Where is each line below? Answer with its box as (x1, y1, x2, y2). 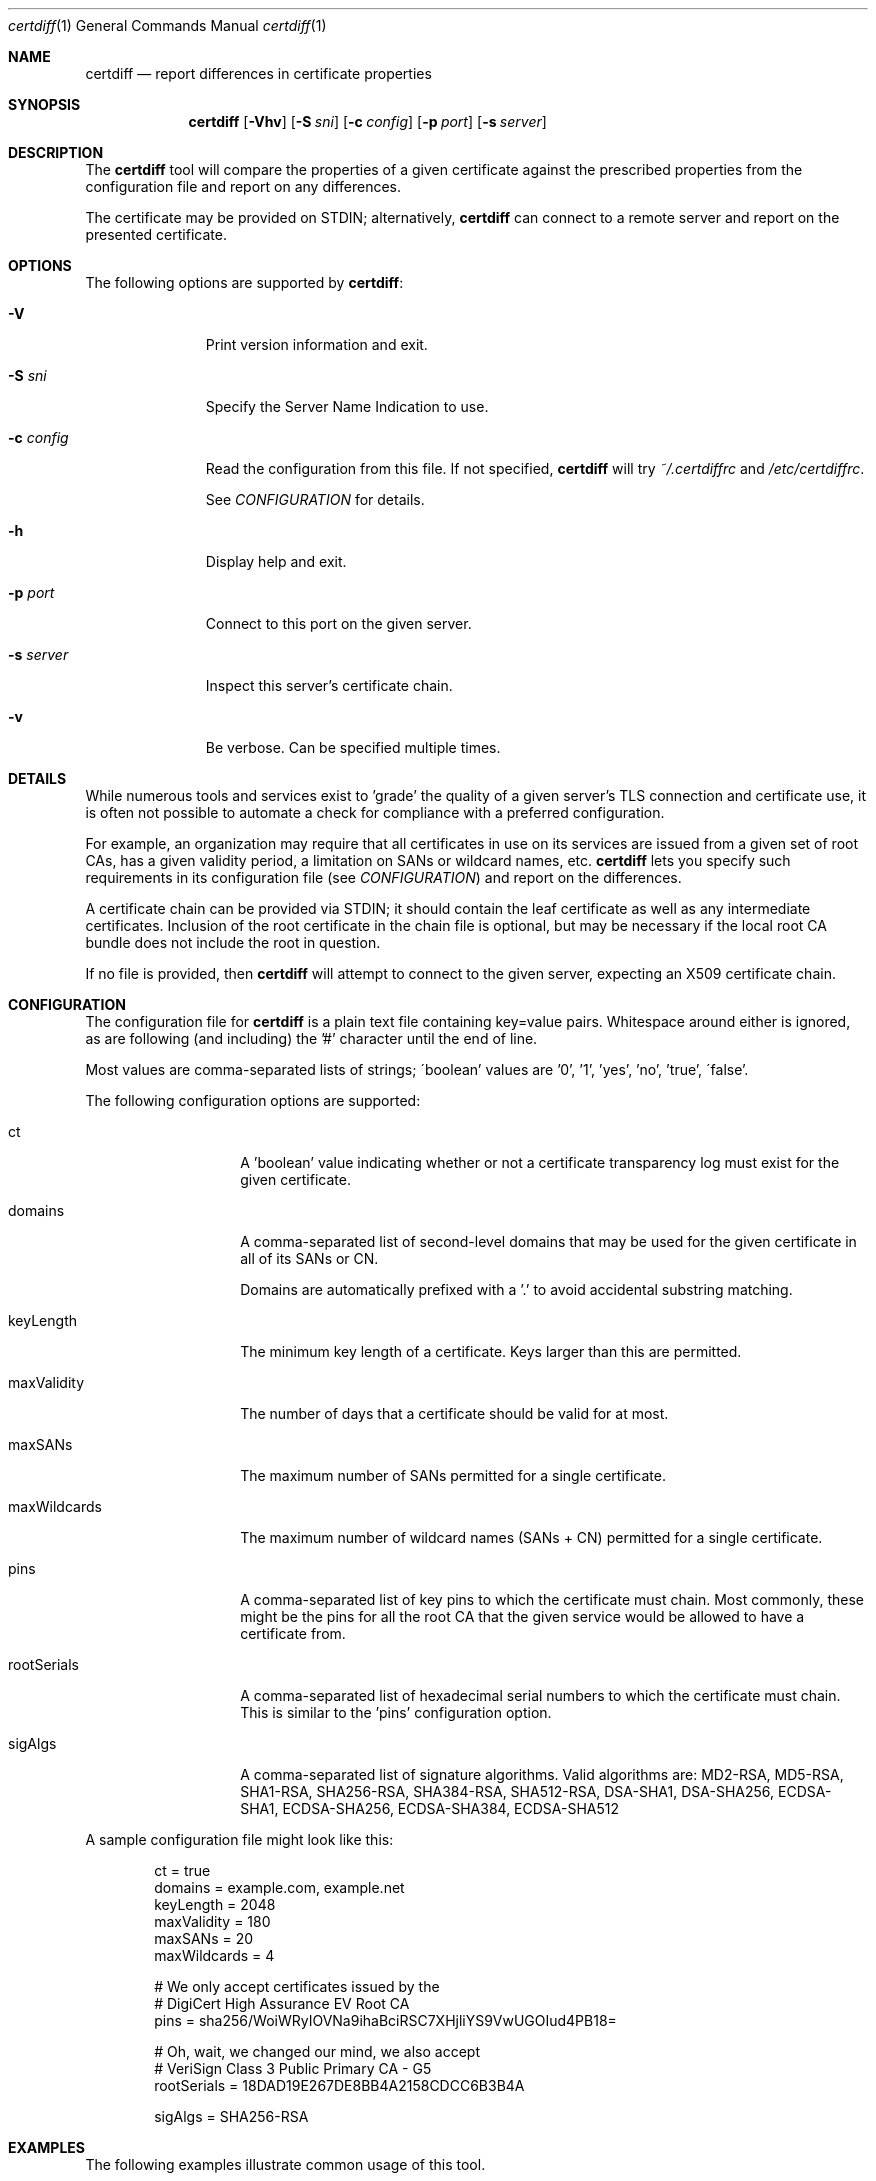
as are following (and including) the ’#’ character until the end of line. (85, 1030, 538, 1047)
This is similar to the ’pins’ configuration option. (240, 1704, 552, 1721)
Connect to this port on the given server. (205, 615, 472, 632)
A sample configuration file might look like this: (85, 1831, 394, 1848)
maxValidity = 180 (154, 1913, 271, 1930)
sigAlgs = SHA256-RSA (154, 2108, 309, 2125)
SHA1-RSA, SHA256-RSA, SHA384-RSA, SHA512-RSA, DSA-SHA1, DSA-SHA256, (240, 1783, 775, 1800)
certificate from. (240, 1625, 346, 1642)
